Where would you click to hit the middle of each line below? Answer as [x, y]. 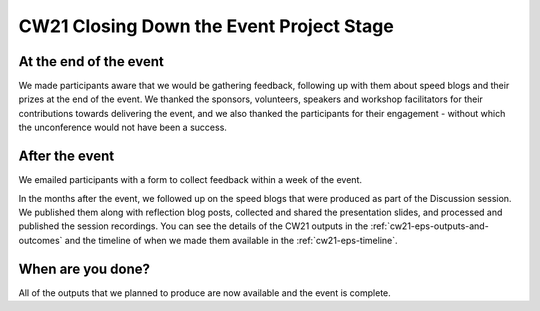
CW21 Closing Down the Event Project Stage [206, 26]
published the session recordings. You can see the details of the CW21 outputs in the [193, 226]
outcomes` [40, 240]
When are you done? [84, 268]
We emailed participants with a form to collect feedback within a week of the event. [190, 180]
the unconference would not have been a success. [122, 127]
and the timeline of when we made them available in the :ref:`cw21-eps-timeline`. [231, 240]
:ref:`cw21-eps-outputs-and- [429, 226]
